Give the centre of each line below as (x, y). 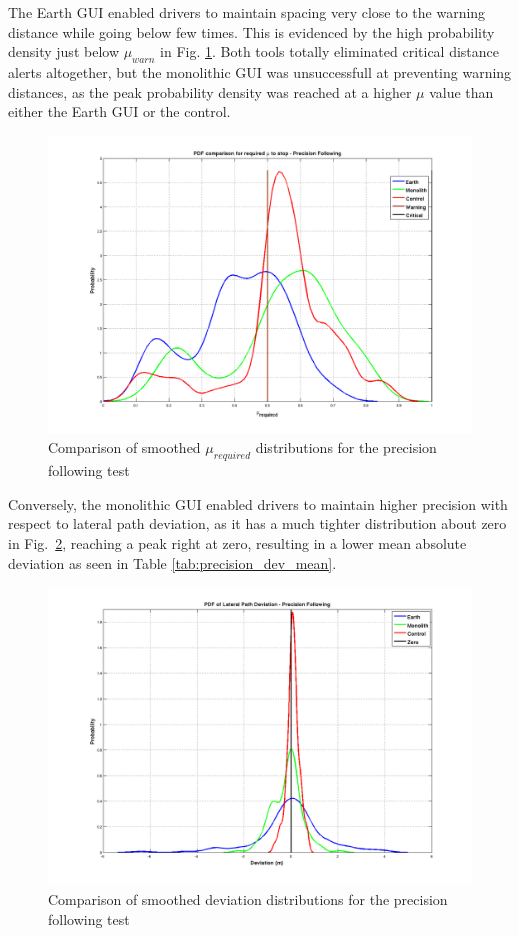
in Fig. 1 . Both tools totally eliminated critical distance (329, 51)
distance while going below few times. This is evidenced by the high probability (251, 31)
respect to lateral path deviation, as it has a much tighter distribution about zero (257, 523)
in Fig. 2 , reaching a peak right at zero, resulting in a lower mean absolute (237, 543)
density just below (63, 51)
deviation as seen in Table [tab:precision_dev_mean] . (172, 562)
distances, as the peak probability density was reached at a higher (210, 91)
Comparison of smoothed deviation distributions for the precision (248, 898)
